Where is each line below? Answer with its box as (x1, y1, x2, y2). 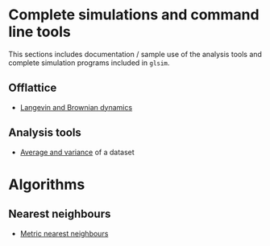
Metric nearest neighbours (19, 228, 109, 238)
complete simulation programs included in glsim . (8, 58, 170, 68)
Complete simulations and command (8, 6, 260, 24)
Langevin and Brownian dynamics (19, 102, 133, 112)
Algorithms (8, 175, 85, 194)
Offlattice (8, 81, 57, 95)
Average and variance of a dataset (19, 147, 135, 157)
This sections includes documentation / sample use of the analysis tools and (8, 49, 262, 59)
